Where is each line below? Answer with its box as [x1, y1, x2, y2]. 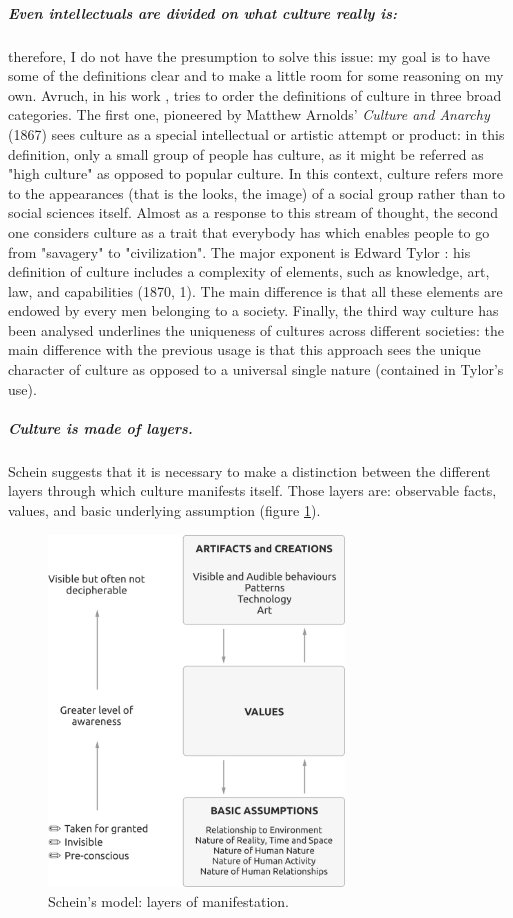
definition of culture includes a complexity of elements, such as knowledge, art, [8, 261, 490, 282]
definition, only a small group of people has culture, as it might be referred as [8, 143, 484, 164]
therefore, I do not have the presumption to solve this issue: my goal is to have [8, 45, 490, 66]
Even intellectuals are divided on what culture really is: [8, 2, 398, 23]
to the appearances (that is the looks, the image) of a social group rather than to [8, 182, 506, 203]
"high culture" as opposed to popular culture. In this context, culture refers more [8, 163, 503, 184]
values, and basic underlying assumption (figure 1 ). [8, 500, 321, 520]
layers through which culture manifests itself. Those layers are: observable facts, [8, 480, 497, 501]
